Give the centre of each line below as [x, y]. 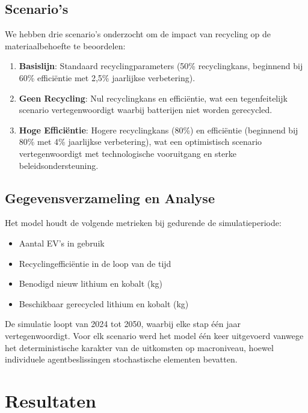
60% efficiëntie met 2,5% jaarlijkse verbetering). [107, 77]
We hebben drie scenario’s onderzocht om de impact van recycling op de [138, 34]
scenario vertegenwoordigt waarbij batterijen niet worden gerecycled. [146, 110]
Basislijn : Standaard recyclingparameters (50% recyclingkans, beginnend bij [161, 66]
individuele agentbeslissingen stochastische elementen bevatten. [121, 359]
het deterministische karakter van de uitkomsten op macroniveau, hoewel [139, 347]
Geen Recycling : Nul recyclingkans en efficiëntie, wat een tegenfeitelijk [153, 98]
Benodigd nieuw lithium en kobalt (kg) [91, 283]
